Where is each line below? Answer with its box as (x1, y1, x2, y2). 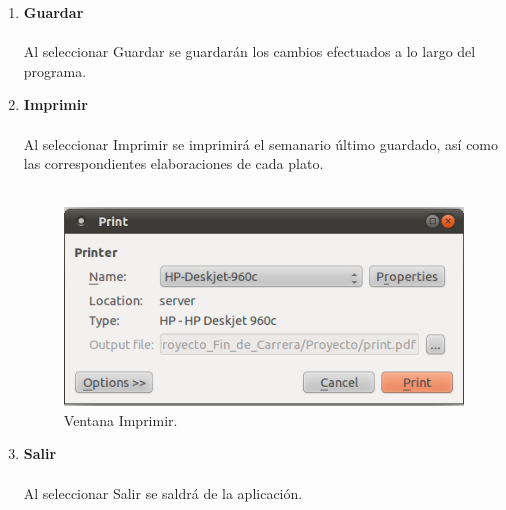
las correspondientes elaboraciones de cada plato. (23, 153, 324, 174)
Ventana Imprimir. (63, 409, 178, 430)
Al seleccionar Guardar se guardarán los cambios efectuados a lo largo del (23, 41, 476, 62)
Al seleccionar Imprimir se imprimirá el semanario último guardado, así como (23, 133, 499, 154)
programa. (23, 60, 87, 81)
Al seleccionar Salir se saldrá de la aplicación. (23, 482, 303, 503)
